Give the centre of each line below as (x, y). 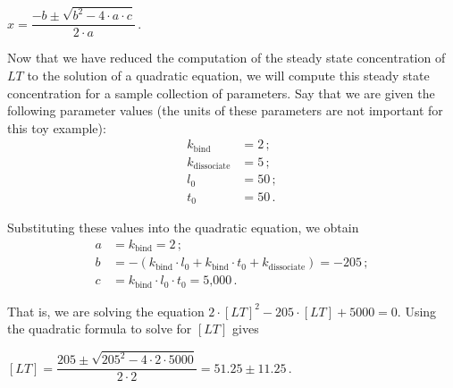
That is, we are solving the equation (106, 311)
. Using (417, 311)
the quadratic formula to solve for (100, 329)
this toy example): (57, 127)
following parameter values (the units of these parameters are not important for (225, 110)
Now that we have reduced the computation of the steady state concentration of (226, 58)
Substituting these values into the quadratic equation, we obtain (183, 228)
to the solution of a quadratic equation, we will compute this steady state (228, 75)
